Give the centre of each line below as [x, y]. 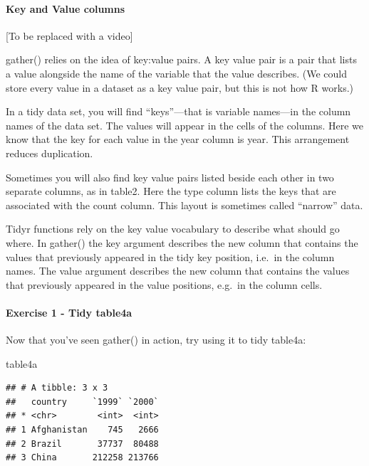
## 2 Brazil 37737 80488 [82, 444]
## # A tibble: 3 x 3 [57, 388]
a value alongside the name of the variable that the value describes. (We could [177, 73]
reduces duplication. [50, 153]
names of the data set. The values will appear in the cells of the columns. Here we [185, 125]
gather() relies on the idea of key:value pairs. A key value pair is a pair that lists [181, 59]
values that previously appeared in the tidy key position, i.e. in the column [170, 256]
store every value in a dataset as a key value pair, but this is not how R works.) [180, 87]
